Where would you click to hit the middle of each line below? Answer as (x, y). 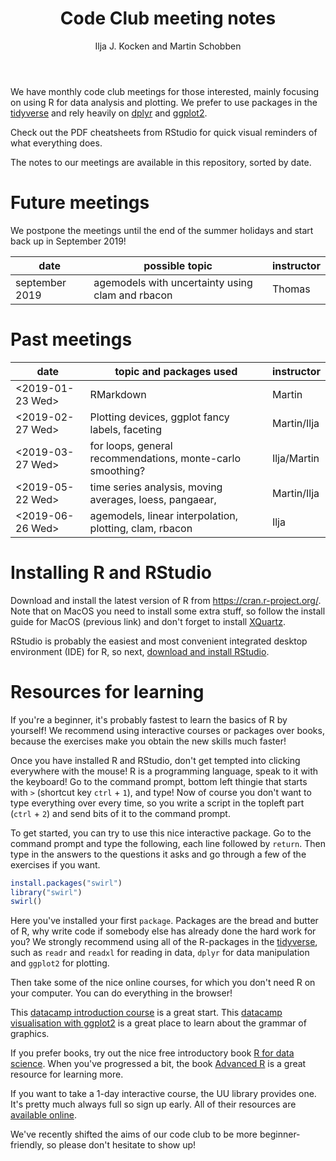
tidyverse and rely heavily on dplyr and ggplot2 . (109, 113)
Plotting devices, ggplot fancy (159, 417)
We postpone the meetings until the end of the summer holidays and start (162, 230)
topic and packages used (176, 371)
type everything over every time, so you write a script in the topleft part (157, 803)
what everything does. (56, 143)
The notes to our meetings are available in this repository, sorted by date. (161, 162)
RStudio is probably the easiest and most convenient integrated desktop (159, 641)
